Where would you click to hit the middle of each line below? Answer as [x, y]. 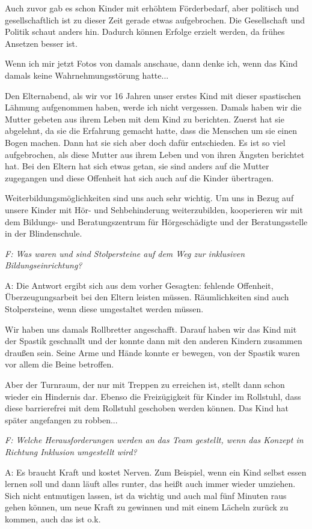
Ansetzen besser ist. [41, 43]
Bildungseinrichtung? [44, 265]
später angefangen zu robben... [61, 419]
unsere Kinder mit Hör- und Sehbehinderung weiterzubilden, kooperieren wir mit [154, 209]
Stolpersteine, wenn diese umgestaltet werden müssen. [104, 309]
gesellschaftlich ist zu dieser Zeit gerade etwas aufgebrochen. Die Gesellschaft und [155, 20]
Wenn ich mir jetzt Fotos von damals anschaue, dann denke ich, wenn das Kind [151, 63]
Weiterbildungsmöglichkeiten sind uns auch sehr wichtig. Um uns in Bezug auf [149, 198]
